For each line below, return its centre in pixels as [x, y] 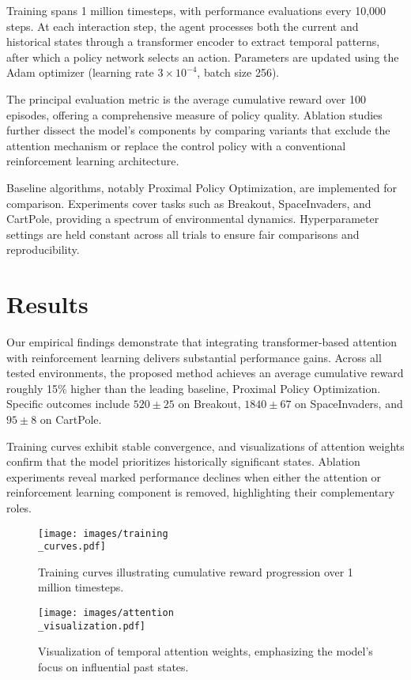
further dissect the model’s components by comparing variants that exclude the [198, 130]
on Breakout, [209, 404]
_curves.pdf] [72, 547]
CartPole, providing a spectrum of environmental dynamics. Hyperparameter [193, 219]
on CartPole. [71, 419]
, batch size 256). [238, 72]
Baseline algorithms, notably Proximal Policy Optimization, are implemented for [202, 187]
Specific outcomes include [68, 404]
